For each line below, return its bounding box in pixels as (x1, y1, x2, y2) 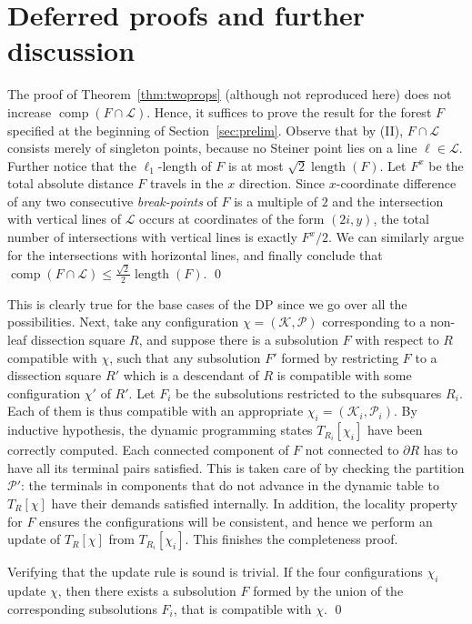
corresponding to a (322, 312, 427, 331)
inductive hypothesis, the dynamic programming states (7, 420, 313, 439)
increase (7, 102, 52, 121)
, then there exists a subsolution (57, 580, 236, 599)
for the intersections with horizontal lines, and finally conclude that (7, 245, 383, 264)
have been (367, 420, 423, 439)
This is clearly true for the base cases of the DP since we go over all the (7, 294, 407, 313)
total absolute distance (7, 174, 134, 193)
